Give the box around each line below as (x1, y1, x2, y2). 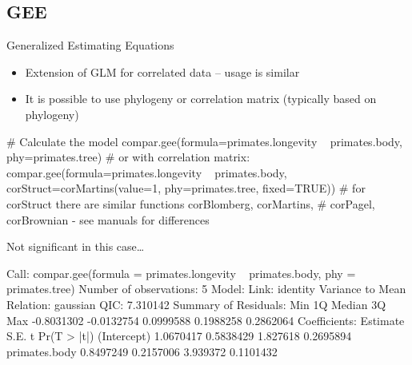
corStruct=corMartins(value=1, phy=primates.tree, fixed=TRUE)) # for (6, 180, 366, 196)
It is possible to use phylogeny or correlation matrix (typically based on (25, 90, 377, 107)
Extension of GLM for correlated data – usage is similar (25, 63, 300, 80)
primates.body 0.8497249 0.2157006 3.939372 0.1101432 (6, 343, 278, 359)
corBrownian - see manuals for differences (6, 211, 210, 228)
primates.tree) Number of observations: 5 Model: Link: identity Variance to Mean (6, 280, 406, 297)
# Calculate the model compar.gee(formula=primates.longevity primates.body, (6, 133, 402, 149)
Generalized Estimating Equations (6, 37, 174, 54)
